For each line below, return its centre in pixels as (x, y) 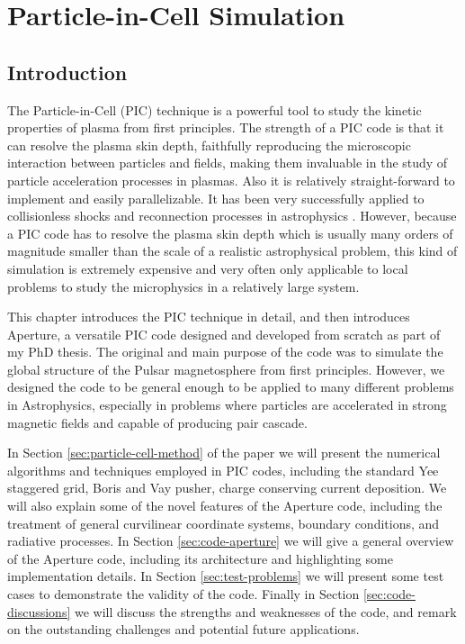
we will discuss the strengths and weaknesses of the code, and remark (265, 611)
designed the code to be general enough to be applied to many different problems (231, 387)
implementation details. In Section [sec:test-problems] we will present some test (226, 576)
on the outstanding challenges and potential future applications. (183, 629)
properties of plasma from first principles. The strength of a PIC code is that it (226, 127)
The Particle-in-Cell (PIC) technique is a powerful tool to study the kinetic (215, 109)
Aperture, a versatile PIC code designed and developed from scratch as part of (224, 334)
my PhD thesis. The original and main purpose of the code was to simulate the (225, 352)
